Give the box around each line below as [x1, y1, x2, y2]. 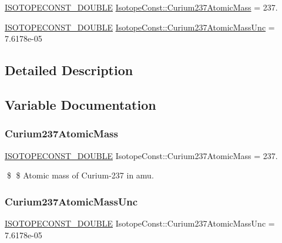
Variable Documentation [5, 95, 156, 113]
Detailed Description [5, 61, 133, 79]
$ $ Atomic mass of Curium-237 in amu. [6, 169, 154, 181]
